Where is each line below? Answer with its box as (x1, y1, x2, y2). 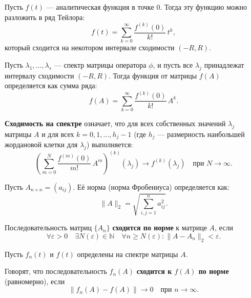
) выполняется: (86, 139, 133, 150)
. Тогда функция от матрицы (109, 70, 197, 81)
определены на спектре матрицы (77, 248, 178, 259)
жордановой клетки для (5, 139, 78, 150)
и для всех (41, 129, 74, 140)
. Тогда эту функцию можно (160, 2, 247, 12)
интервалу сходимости (5, 70, 74, 81)
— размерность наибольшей (157, 129, 245, 140)
